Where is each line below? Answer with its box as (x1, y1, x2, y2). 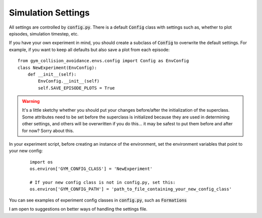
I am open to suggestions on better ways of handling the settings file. (9, 206, 147, 212)
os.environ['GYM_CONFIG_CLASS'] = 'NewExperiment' (30, 166, 153, 172)
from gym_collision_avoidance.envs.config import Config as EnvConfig (17, 58, 189, 64)
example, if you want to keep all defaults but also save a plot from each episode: (9, 47, 170, 52)
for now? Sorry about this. (22, 128, 74, 134)
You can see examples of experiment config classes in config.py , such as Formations (9, 197, 187, 203)
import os (30, 159, 53, 165)
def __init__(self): (27, 71, 77, 77)
